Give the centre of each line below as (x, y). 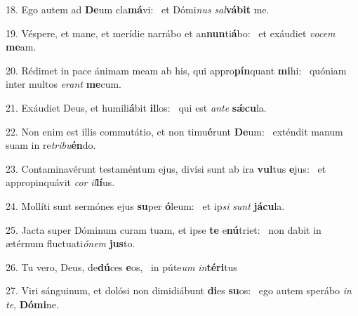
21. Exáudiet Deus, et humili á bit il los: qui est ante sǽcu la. (136, 107)
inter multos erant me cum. (64, 84)
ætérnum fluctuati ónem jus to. (71, 243)
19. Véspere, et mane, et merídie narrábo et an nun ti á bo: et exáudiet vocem (171, 33)
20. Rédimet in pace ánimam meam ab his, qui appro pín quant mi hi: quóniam (176, 70)
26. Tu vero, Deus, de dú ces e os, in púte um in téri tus (121, 266)
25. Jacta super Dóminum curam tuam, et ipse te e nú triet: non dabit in (164, 229)
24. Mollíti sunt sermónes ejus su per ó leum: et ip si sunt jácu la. (145, 205)
